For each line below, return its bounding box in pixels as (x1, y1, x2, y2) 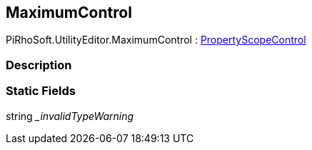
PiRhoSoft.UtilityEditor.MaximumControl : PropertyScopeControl (6, 34, 306, 46)
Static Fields (6, 84, 76, 99)
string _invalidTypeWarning (6, 109, 134, 122)
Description (6, 57, 72, 72)
